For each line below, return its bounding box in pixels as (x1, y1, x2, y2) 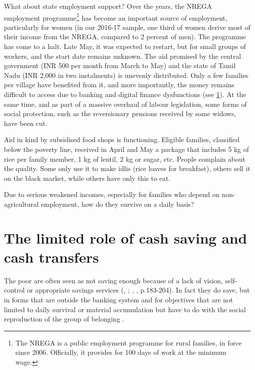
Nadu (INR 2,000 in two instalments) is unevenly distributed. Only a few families (4, 70, 249, 80)
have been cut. (4, 118, 47, 128)
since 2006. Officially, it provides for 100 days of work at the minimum (15, 347, 227, 357)
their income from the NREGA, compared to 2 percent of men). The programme (4, 31, 246, 42)
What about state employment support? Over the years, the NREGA (4, 1, 212, 11)
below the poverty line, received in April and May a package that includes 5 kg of (4, 144, 249, 154)
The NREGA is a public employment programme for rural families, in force (15, 337, 242, 347)
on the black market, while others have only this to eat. (4, 173, 171, 183)
